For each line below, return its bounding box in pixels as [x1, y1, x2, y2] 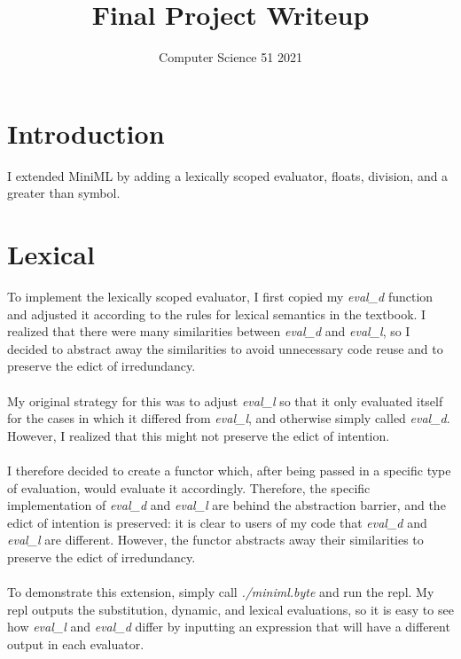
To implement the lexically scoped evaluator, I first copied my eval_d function [7, 286, 434, 305]
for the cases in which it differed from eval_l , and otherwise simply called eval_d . [7, 409, 450, 428]
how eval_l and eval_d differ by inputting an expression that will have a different [7, 617, 450, 636]
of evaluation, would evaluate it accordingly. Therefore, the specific [7, 478, 371, 497]
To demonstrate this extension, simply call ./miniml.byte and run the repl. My [7, 583, 434, 601]
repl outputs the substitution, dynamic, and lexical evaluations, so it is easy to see [7, 600, 454, 618]
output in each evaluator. [7, 634, 145, 653]
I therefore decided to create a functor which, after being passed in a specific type [7, 460, 451, 479]
